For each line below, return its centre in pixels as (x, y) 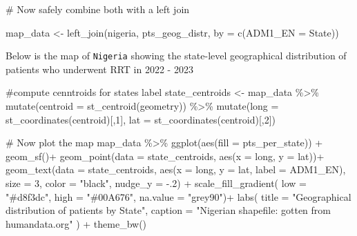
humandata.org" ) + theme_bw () (76, 223)
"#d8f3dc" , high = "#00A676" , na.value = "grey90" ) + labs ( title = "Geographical (178, 196)
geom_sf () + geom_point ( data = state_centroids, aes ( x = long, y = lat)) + (165, 156)
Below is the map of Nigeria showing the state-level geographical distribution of (176, 56)
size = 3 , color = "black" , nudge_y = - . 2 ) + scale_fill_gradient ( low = (156, 183)
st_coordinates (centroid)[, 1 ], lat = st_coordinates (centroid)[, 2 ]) (141, 119)
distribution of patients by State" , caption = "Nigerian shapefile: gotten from (168, 210)
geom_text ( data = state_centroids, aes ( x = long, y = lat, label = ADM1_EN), (176, 169)
